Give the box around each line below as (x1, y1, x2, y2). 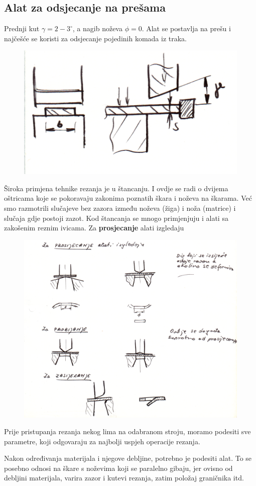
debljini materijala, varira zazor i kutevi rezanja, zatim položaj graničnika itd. (4, 472, 244, 483)
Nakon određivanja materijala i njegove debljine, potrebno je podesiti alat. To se (4, 453, 252, 463)
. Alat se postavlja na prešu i (142, 23, 231, 34)
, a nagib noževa (72, 23, 122, 34)
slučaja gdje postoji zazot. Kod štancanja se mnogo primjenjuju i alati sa (4, 212, 228, 223)
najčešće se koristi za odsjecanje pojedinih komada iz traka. (4, 33, 187, 43)
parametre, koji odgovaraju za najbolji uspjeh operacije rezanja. (4, 436, 200, 446)
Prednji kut (4, 23, 40, 34)
